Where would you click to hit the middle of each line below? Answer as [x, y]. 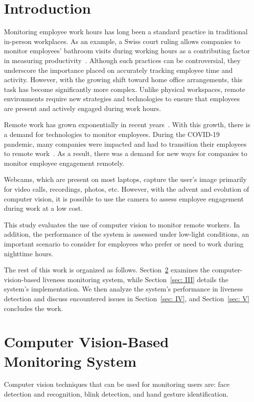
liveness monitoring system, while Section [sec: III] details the [136, 279]
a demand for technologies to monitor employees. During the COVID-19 [112, 134]
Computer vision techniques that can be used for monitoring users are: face [117, 384]
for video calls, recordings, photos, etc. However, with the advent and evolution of [127, 189]
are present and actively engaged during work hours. [82, 108]
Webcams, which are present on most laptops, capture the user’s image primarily [126, 179]
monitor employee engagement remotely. [64, 163]
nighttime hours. [29, 253]
